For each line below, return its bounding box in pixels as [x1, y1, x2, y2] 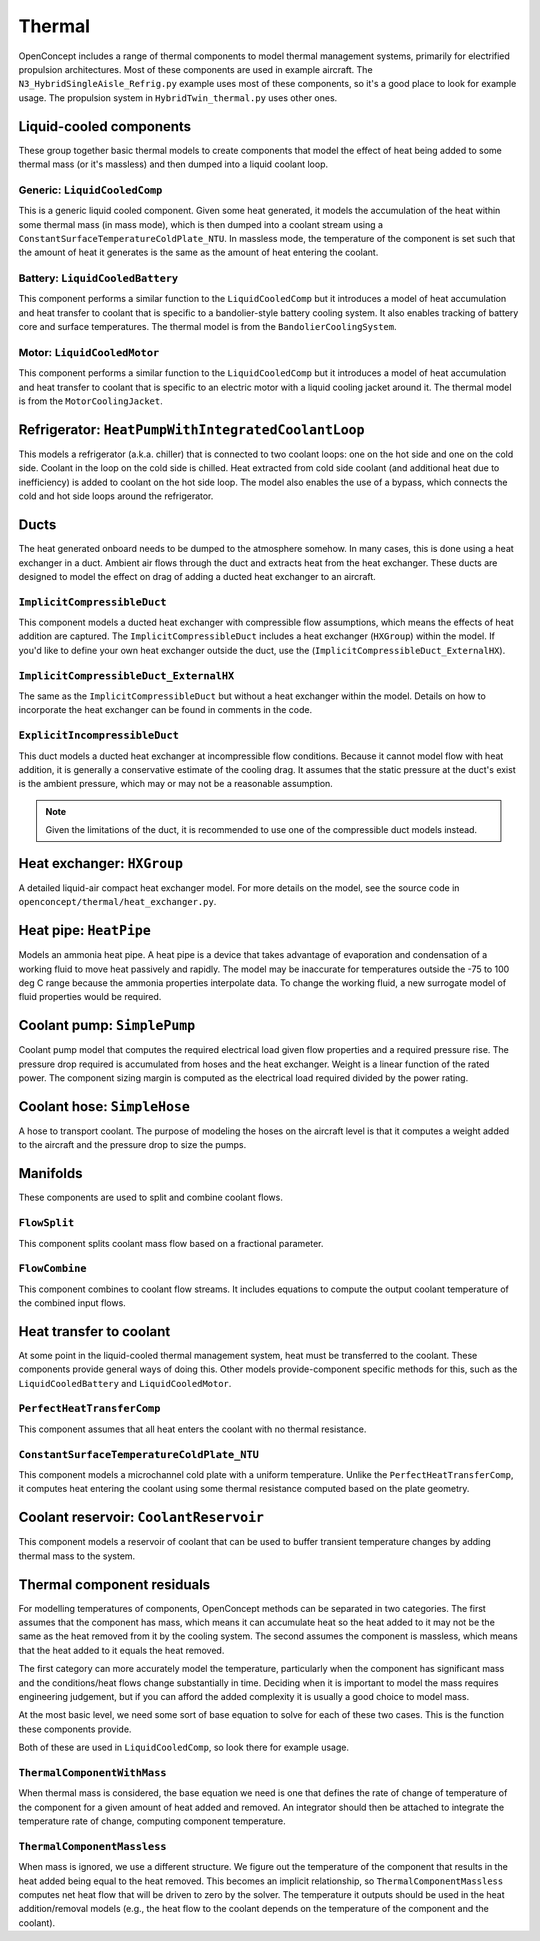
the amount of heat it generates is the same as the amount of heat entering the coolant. [18, 246, 379, 259]
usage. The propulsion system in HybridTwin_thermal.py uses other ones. [18, 91, 338, 104]
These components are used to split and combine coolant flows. [18, 1191, 284, 1204]
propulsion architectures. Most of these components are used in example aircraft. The [18, 63, 374, 75]
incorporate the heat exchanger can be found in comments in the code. [18, 704, 313, 716]
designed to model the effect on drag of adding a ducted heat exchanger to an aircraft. [18, 570, 377, 582]
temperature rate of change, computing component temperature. [18, 1815, 286, 1827]
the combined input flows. [18, 1297, 127, 1309]
